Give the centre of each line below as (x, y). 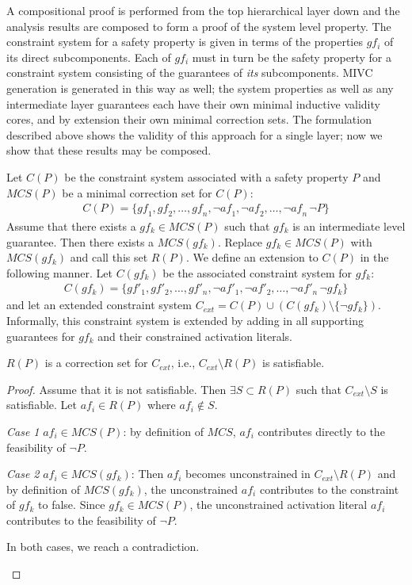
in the (374, 257)
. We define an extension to (252, 257)
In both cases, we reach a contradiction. (103, 547)
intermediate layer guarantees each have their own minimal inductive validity (193, 103)
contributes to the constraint (329, 489)
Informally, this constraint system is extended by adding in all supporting (185, 320)
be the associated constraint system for (257, 272)
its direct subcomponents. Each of (89, 57)
